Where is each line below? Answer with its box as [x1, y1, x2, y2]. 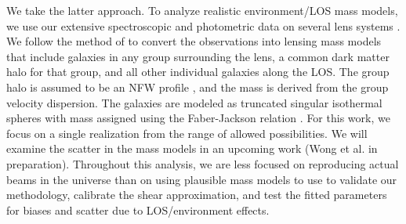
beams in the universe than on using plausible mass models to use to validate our [6, 171, 397, 187]
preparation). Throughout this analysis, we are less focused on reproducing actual [6, 155, 399, 172]
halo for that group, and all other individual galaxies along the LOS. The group [6, 63, 390, 80]
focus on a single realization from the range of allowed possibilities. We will [6, 125, 368, 141]
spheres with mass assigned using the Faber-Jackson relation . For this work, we [6, 110, 390, 126]
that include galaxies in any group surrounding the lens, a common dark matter [6, 48, 390, 64]
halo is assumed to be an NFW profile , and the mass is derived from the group [6, 78, 389, 95]
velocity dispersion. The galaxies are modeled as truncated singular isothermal [6, 94, 382, 110]
